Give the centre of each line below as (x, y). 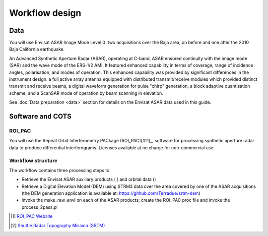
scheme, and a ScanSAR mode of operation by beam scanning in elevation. (86, 93)
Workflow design (45, 13)
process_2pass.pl (40, 207)
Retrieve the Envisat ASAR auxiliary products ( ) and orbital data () (89, 179)
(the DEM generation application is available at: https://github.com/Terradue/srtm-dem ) (111, 193)
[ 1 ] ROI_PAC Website (32, 216)
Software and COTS (40, 116)
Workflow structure (33, 160)
